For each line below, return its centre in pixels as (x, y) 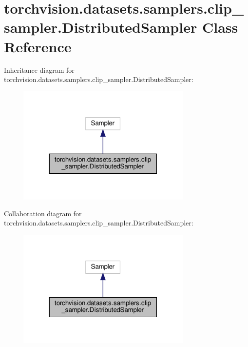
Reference (38, 46)
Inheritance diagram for (39, 70)
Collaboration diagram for (43, 213)
